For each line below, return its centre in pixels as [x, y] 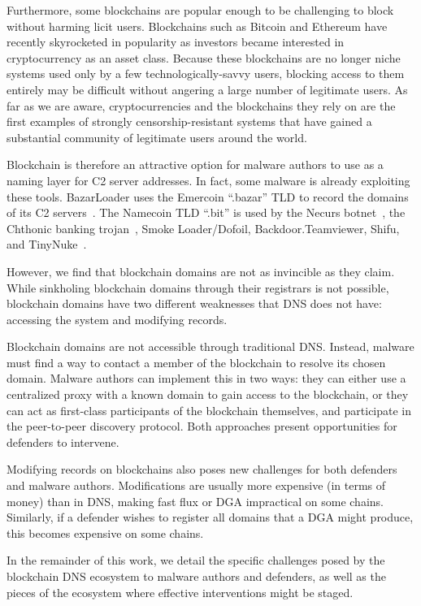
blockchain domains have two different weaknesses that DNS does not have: [194, 303]
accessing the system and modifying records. [117, 319]
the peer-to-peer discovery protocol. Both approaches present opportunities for [202, 426]
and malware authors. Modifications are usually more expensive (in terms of [196, 485]
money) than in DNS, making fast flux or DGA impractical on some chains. [195, 501]
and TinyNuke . [47, 244]
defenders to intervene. [63, 442]
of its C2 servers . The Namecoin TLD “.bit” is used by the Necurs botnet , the [206, 212]
